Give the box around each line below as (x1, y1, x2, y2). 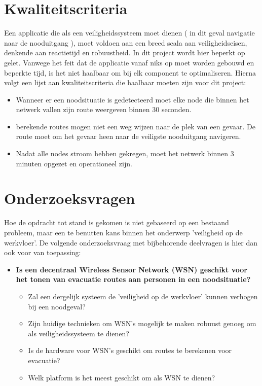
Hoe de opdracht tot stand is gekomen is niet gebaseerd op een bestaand (4, 217, 229, 228)
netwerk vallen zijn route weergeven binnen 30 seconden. (16, 104, 192, 115)
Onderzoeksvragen (4, 188, 135, 208)
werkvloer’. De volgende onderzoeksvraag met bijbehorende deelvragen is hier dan (4, 237, 257, 248)
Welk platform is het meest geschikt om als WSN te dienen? (28, 372, 215, 382)
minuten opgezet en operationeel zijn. (16, 158, 132, 168)
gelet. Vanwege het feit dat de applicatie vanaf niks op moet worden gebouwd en (4, 57, 254, 67)
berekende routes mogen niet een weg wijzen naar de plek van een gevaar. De (16, 121, 255, 131)
